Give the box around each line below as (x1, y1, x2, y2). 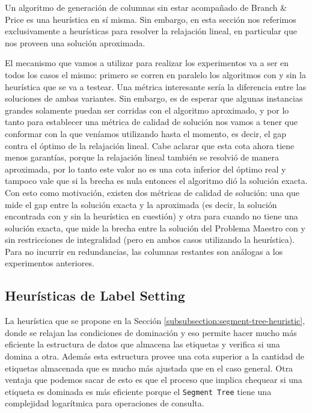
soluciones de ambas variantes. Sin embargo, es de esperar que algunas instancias (5, 92, 303, 105)
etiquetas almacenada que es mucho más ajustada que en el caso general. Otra (5, 361, 293, 374)
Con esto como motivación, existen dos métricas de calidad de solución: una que (5, 186, 299, 198)
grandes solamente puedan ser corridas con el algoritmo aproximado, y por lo (5, 103, 289, 116)
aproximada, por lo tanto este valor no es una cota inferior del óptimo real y (5, 162, 286, 175)
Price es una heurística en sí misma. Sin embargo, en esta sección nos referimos (5, 13, 296, 25)
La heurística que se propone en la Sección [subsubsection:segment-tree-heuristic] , (5, 314, 305, 327)
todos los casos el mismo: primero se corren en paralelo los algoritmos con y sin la (5, 68, 306, 81)
